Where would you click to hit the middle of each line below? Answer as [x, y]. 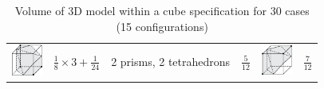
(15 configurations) [162, 26]
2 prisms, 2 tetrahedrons [171, 62]
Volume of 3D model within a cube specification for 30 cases [162, 10]
